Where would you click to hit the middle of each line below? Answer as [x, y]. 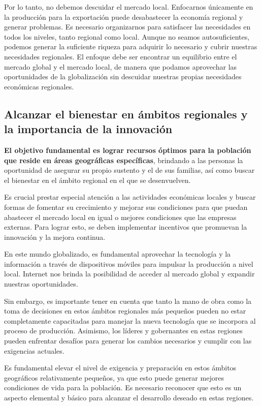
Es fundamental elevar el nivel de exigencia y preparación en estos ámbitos [120, 368]
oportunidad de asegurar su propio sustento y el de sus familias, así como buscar [129, 170]
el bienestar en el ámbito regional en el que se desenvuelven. [97, 180]
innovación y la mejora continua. [55, 237]
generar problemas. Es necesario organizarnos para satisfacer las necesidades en [127, 27]
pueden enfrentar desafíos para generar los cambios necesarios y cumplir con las [128, 341]
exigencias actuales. [34, 350]
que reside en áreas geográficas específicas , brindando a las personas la [124, 160]
